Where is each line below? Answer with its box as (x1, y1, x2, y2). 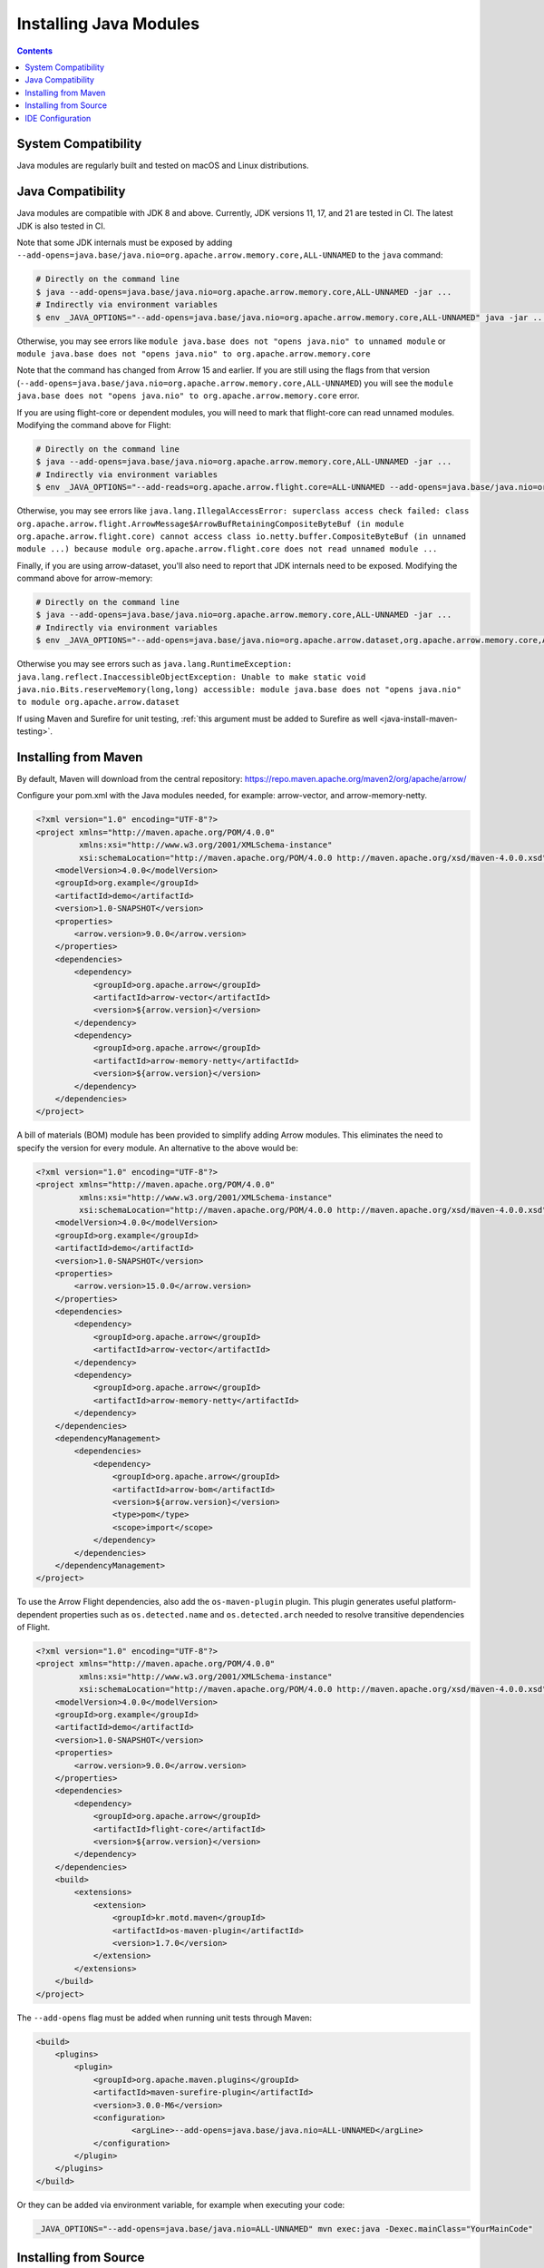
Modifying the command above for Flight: (16, 419, 171, 430)
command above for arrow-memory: (16, 572, 153, 584)
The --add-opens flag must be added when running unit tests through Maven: (16, 2012, 313, 2023)
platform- (421, 1597, 457, 1608)
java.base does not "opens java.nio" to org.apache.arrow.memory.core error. (16, 390, 360, 401)
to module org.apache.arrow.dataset (16, 697, 180, 708)
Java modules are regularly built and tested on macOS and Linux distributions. (16, 160, 309, 171)
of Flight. (16, 1622, 51, 1633)
